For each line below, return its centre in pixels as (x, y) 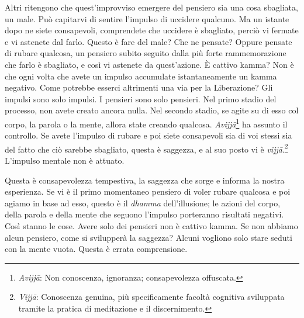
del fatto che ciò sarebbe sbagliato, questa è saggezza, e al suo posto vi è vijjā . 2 (146, 148)
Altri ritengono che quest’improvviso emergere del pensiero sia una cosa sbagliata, (151, 7)
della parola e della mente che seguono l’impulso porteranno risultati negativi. (144, 214)
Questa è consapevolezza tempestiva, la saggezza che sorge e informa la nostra (145, 180)
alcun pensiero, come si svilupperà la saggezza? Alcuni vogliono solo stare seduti (148, 237)
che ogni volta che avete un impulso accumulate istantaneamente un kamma (141, 76)
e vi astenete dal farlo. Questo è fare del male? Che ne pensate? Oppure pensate (148, 41)
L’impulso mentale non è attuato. (65, 160)
